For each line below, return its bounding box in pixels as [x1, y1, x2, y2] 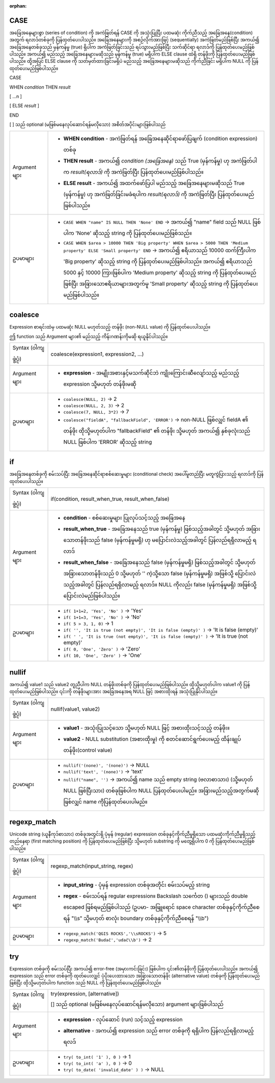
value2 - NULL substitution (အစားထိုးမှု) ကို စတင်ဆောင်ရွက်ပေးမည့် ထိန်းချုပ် [63, 736, 241, 743]
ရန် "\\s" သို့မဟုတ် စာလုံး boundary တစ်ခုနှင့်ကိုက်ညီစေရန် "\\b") [63, 915, 209, 922]
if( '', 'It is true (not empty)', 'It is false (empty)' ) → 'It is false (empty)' [63, 627, 258, 634]
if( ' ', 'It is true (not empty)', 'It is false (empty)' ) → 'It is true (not [63, 633, 248, 640]
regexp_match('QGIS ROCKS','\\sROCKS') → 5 [63, 930, 167, 937]
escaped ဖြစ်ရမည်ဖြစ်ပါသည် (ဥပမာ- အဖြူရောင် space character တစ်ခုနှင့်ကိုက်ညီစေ [63, 904, 260, 911]
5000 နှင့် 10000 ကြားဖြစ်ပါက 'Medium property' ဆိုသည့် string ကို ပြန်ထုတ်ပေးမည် [63, 269, 257, 276]
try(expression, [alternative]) [50, 990, 119, 997]
